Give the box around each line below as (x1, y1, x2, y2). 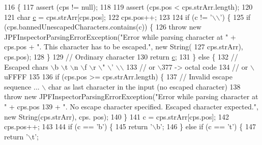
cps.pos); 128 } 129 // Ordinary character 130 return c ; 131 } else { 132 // (4, 51, 238, 62)
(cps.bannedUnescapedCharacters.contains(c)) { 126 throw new (4, 21, 201, 32)
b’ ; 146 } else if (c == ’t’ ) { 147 (156, 121, 256, 132)
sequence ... (4, 81, 40, 92)
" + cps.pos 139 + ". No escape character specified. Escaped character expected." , (4, 101, 258, 111)
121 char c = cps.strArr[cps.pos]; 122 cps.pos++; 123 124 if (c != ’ (4, 11, 212, 22)
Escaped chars (4, 61, 48, 72)
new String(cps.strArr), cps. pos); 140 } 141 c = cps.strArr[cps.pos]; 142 (4, 111, 229, 122)
